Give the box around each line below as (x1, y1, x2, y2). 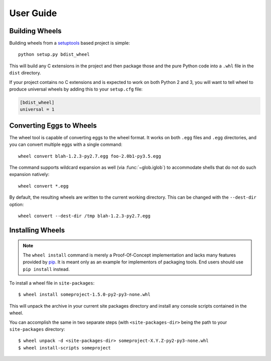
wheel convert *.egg (18, 183, 69, 189)
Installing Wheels (9, 226, 65, 234)
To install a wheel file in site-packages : (9, 280, 95, 286)
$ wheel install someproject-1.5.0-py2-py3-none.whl (18, 292, 151, 298)
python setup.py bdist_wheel (18, 52, 90, 57)
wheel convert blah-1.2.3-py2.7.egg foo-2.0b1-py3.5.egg (18, 153, 162, 159)
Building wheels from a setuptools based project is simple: (9, 40, 130, 46)
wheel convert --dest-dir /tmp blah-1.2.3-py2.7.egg (18, 213, 151, 219)
